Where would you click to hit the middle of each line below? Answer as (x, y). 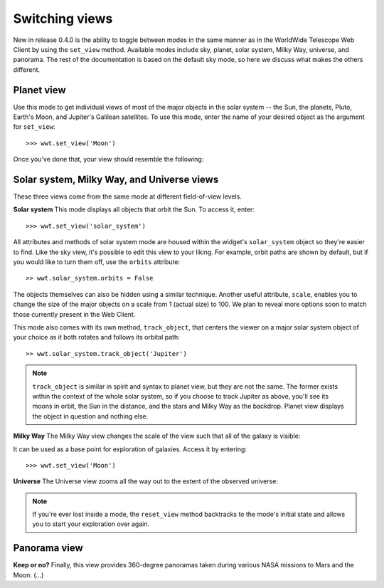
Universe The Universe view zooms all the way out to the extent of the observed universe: (146, 481)
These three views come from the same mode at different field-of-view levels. (127, 196)
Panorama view (48, 548)
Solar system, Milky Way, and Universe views (116, 179)
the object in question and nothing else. (90, 416)
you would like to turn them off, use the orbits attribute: (97, 262)
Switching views (63, 19)
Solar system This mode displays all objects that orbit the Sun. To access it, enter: (134, 209)
